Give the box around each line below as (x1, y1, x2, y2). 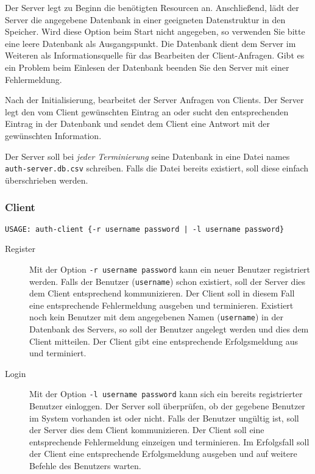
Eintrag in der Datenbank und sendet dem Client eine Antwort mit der (5, 117, 271, 130)
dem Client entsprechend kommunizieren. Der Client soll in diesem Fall (29, 287, 295, 300)
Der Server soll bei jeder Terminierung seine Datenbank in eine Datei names (5, 149, 290, 162)
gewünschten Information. (5, 129, 102, 142)
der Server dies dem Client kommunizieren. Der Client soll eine (29, 423, 264, 436)
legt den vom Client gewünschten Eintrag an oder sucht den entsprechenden (5, 105, 289, 118)
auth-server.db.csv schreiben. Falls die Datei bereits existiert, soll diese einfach (5, 162, 309, 174)
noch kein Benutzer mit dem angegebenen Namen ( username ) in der (29, 311, 283, 323)
